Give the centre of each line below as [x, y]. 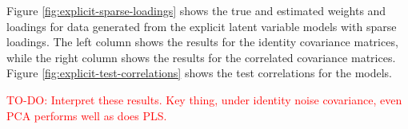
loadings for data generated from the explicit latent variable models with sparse [202, 26]
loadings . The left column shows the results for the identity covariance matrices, [202, 42]
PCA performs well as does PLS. [87, 115]
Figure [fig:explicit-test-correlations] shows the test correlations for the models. [200, 73]
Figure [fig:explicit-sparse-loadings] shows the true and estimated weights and [196, 10]
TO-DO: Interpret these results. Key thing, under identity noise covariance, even [204, 99]
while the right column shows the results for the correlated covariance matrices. [201, 57]
